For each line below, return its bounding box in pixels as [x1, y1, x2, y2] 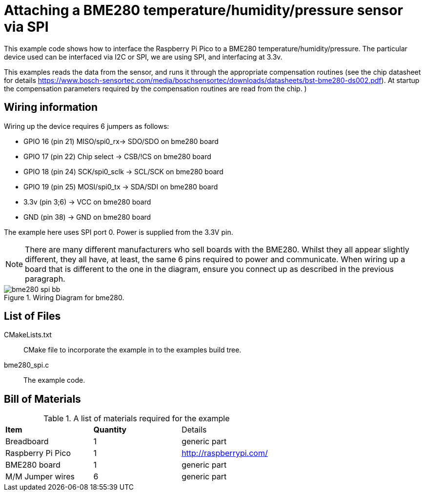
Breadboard [5, 436, 49, 447]
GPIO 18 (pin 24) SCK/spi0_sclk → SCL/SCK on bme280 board [23, 167, 223, 176]
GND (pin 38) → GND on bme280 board [23, 212, 151, 221]
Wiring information [4, 101, 98, 114]
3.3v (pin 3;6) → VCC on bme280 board [23, 197, 151, 206]
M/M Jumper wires [5, 472, 75, 482]
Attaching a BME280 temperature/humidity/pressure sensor [4, 2, 403, 19]
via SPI [4, 19, 49, 35]
